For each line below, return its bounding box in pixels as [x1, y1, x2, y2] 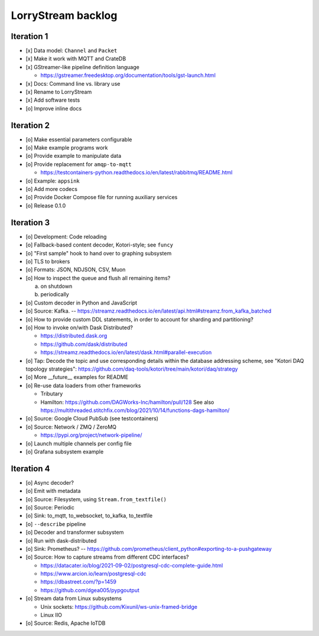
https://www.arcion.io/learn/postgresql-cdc [40, 570, 147, 577]
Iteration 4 [11, 463, 50, 473]
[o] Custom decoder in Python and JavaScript [25, 299, 138, 306]
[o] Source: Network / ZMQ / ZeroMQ [25, 423, 117, 430]
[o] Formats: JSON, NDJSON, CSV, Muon [25, 266, 126, 273]
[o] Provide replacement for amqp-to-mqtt [25, 160, 132, 168]
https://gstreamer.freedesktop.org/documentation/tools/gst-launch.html [40, 72, 216, 79]
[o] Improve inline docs [25, 105, 82, 112]
